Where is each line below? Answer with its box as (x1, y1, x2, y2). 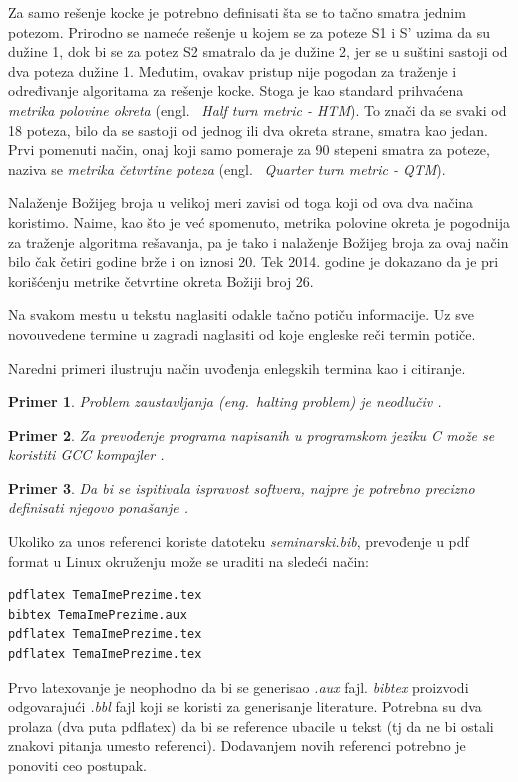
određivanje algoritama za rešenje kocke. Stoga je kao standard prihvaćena (8, 80, 464, 101)
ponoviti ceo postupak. (8, 755, 147, 775)
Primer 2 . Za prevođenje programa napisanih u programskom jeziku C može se (8, 424, 495, 445)
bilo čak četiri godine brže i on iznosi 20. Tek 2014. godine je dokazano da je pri (8, 251, 499, 272)
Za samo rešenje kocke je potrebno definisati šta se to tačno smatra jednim (8, 2, 466, 22)
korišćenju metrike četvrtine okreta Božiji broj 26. (8, 270, 314, 291)
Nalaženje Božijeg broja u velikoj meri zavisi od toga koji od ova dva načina (8, 192, 474, 213)
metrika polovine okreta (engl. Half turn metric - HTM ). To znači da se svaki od (8, 99, 507, 120)
